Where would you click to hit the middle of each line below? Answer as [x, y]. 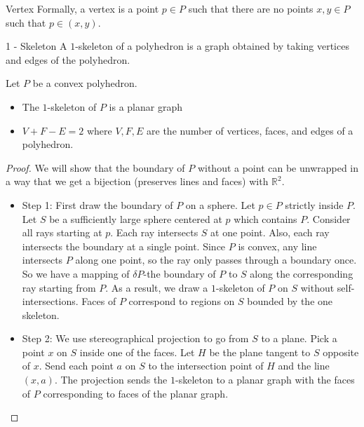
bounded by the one [290, 301]
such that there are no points [251, 8]
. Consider [329, 218]
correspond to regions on [182, 301]
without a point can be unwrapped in [278, 167]
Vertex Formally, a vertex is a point [82, 8]
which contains [265, 218]
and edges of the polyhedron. [68, 59]
